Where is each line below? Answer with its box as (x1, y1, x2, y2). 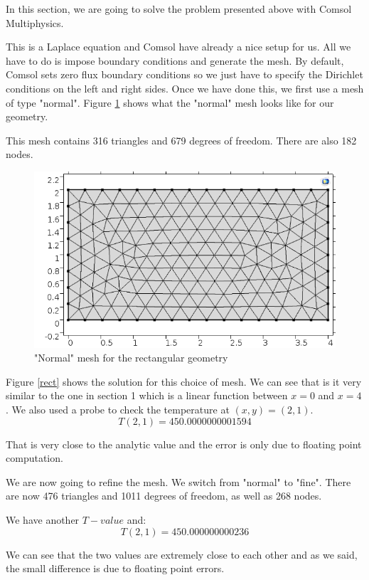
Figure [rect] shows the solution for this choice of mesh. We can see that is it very (6, 374, 362, 389)
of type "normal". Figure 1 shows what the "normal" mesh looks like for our (6, 95, 334, 110)
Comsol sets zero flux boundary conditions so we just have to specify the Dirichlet (6, 67, 363, 82)
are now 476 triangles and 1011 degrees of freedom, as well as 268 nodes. (6, 488, 322, 503)
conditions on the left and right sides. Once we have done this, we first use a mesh (6, 80, 364, 95)
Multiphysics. (6, 15, 64, 30)
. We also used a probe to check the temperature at (6, 401, 230, 416)
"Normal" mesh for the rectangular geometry (34, 350, 228, 365)
